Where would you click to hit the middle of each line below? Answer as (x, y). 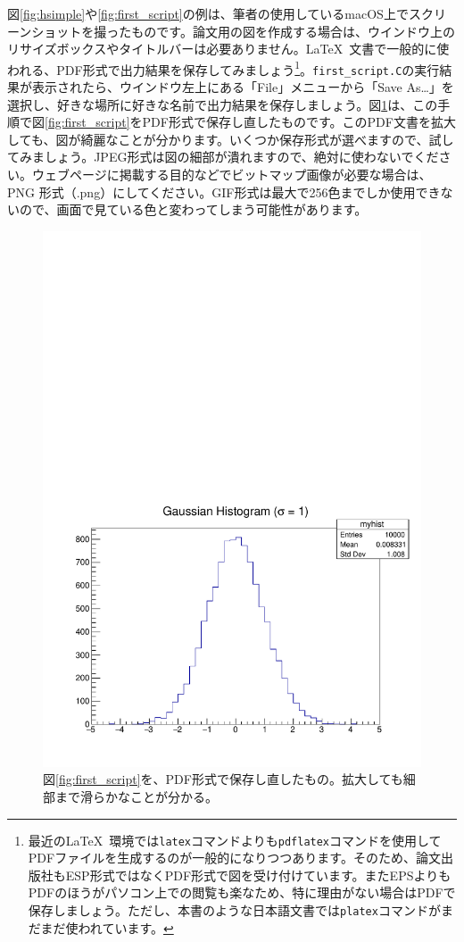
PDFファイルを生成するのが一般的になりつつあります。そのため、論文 (234, 858)
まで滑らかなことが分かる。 (136, 796)
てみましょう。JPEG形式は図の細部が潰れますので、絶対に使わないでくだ (223, 157)
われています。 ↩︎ (126, 927)
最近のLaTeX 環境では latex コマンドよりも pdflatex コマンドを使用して (235, 840)
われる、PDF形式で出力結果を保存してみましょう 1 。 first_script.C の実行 (224, 68)
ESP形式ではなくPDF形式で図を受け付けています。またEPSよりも (258, 875)
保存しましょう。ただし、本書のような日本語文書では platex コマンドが (234, 909)
